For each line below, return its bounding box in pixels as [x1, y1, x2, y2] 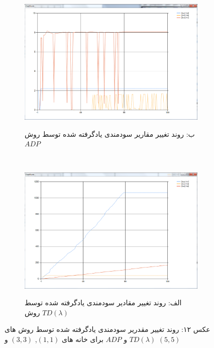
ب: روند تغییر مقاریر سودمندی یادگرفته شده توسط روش [25, 128, 195, 139]
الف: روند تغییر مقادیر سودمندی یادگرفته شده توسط [25, 297, 182, 308]
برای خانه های [62, 333, 103, 344]
